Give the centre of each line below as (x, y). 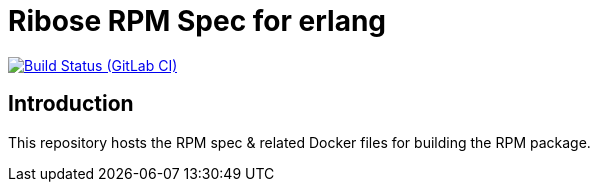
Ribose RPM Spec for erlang (197, 21)
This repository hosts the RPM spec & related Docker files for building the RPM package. (299, 142)
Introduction (71, 104)
